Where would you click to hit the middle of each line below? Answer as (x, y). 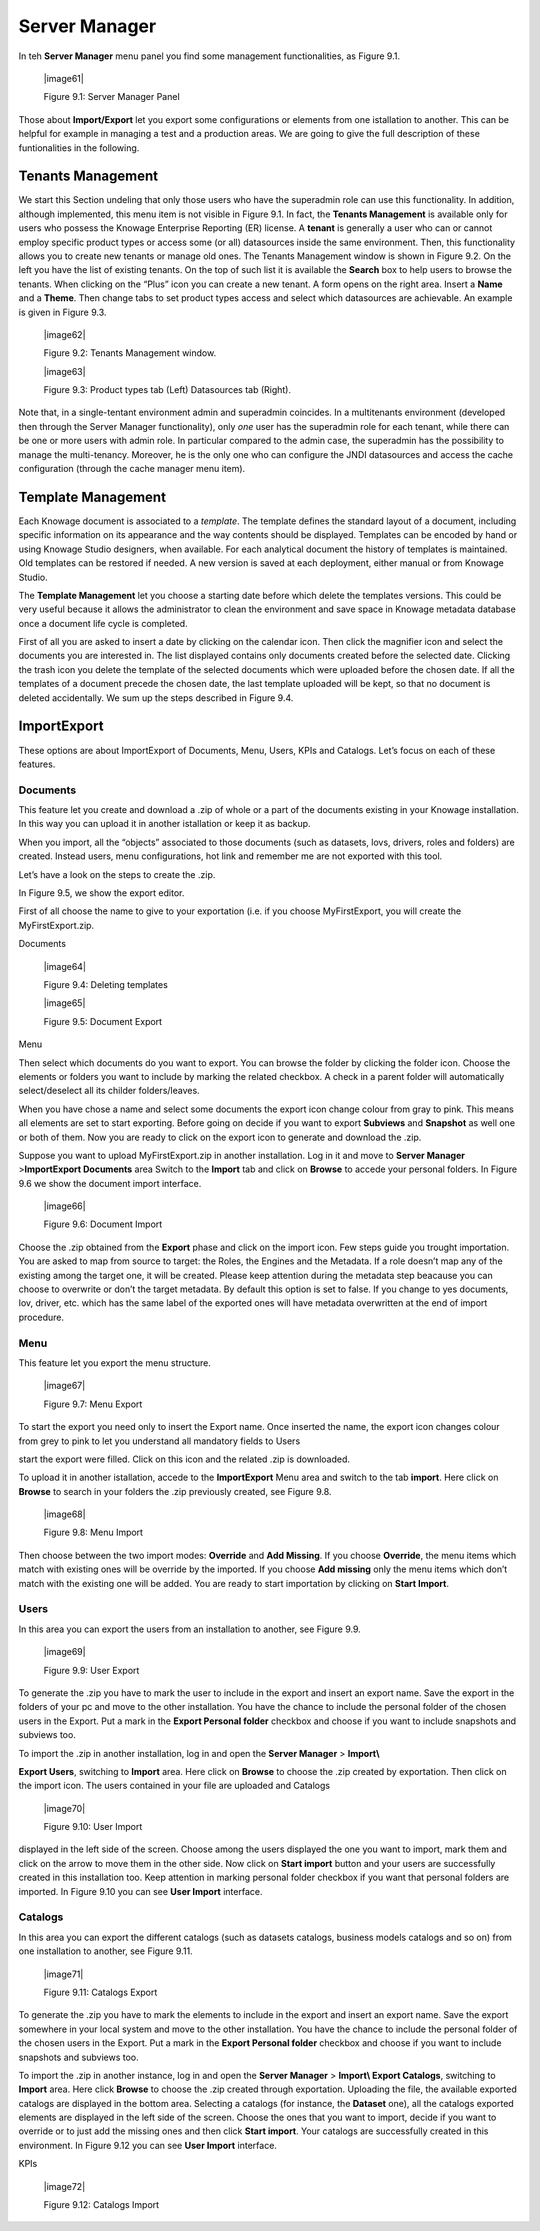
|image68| (64, 1514)
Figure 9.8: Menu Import (93, 1532)
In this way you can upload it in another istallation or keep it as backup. (164, 824)
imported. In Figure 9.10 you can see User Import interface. (140, 1891)
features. (37, 764)
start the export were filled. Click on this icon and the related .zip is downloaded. (184, 1459)
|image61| (63, 78)
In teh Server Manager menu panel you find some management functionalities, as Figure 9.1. (209, 56)
